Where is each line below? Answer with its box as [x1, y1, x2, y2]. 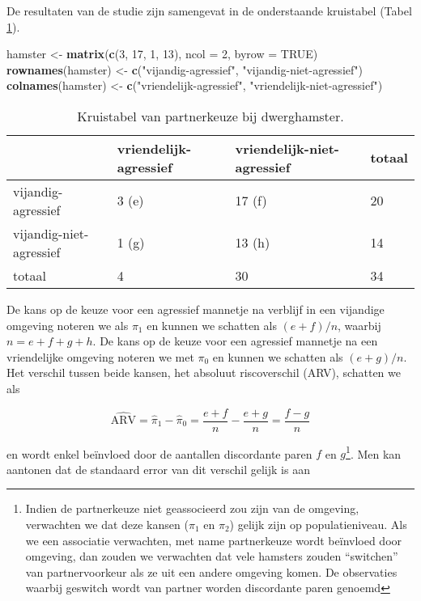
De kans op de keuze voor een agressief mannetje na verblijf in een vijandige [6, 300, 385, 317]
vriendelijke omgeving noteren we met [6, 348, 194, 365]
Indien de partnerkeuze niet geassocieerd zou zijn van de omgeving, [25, 500, 359, 517]
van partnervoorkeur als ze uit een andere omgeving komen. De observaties [25, 563, 398, 580]
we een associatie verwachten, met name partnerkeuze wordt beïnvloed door [25, 531, 402, 548]
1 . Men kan [346, 442, 402, 462]
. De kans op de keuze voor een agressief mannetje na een [92, 332, 378, 349]
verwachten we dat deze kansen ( [25, 516, 189, 533]
